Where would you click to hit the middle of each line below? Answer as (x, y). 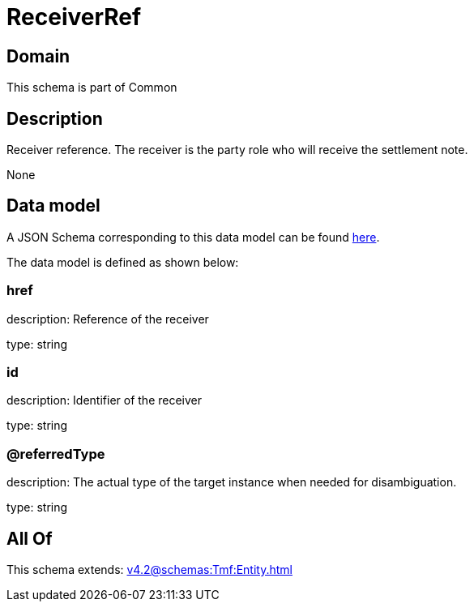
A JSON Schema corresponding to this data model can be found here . (193, 237)
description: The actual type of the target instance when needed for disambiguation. (232, 482)
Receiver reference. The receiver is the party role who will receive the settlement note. (237, 150)
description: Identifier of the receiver (105, 400)
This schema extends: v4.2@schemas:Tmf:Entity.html (149, 569)
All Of (30, 538)
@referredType (56, 454)
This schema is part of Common (92, 88)
